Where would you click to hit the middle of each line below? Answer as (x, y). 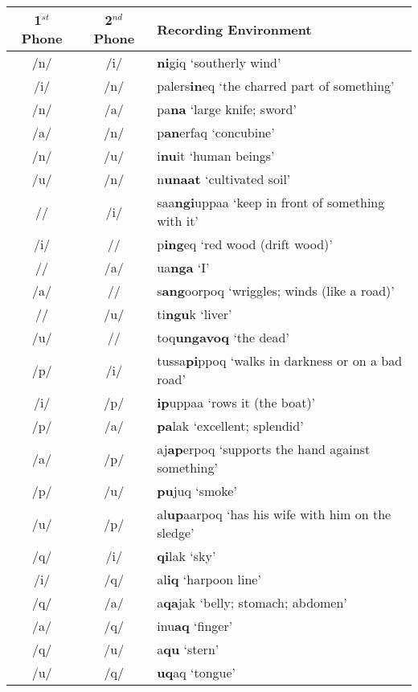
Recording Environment (234, 29)
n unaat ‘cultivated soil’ (224, 179)
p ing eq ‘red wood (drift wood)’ (245, 244)
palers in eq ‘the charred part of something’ (276, 86)
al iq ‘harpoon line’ (209, 579)
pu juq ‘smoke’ (197, 491)
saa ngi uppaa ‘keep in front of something (271, 202)
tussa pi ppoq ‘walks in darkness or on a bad (280, 360)
